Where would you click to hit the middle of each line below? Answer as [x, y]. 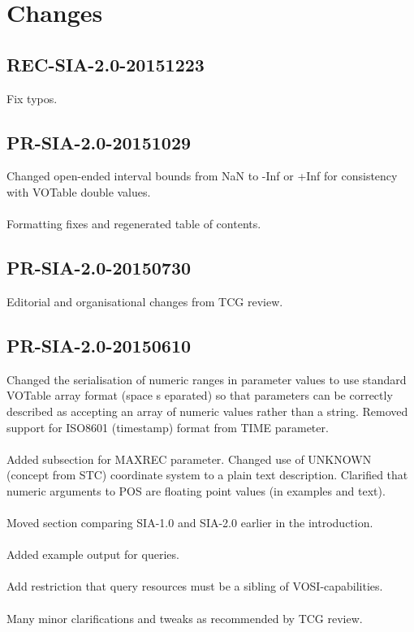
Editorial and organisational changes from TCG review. [145, 301]
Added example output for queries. [93, 554]
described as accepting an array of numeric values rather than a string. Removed [207, 411]
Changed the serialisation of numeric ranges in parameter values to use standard [207, 379]
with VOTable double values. [79, 191]
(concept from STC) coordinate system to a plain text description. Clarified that [207, 475]
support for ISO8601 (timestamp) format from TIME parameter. [168, 427]
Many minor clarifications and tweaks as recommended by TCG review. [185, 618]
